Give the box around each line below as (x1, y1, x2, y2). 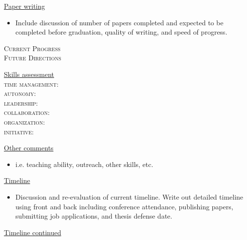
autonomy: (4, 88, 36, 98)
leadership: (4, 97, 38, 108)
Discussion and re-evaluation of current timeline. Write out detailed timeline (15, 191, 244, 202)
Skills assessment (4, 69, 55, 79)
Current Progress (4, 43, 61, 53)
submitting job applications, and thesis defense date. (15, 211, 172, 221)
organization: (4, 116, 45, 127)
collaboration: (4, 107, 50, 117)
